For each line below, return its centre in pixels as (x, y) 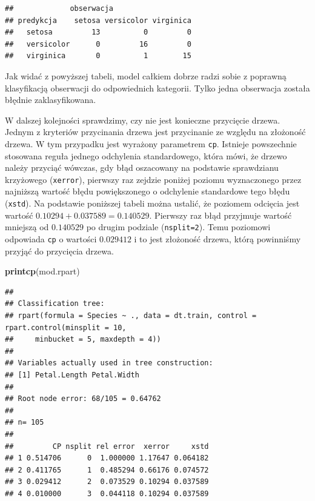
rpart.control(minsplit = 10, (66, 327)
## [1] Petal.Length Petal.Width (72, 375)
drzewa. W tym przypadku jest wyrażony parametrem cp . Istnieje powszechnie (151, 143)
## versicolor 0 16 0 (98, 44)
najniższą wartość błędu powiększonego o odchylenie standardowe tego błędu (148, 191)
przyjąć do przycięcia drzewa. (59, 250)
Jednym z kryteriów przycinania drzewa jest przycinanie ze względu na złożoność (155, 132)
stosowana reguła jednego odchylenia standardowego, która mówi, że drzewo (146, 155)
